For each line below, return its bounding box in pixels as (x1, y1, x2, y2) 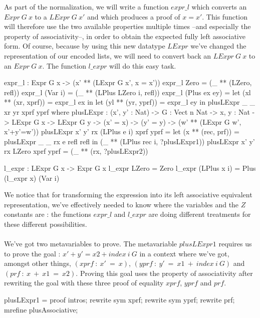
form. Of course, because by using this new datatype (4, 41, 165, 51)
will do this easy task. (109, 60, 176, 71)
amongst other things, (4, 258, 71, 268)
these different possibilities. (4, 218, 87, 229)
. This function (202, 11, 248, 22)
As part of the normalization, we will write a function (4, 2, 169, 12)
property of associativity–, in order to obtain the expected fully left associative (4, 31, 245, 41)
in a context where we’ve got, (139, 248, 229, 258)
